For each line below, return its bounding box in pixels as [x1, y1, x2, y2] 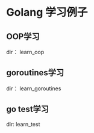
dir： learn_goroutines [6, 85, 61, 92]
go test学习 [6, 104, 49, 114]
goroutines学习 [6, 67, 64, 78]
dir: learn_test [6, 120, 40, 128]
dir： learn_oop [6, 49, 45, 55]
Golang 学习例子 [6, 5, 88, 19]
